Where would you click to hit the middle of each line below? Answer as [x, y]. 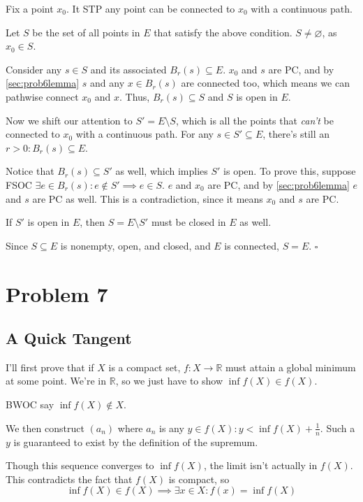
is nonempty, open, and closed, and [135, 245]
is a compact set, [145, 367]
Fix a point [30, 8]
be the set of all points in [86, 32]
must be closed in [188, 222]
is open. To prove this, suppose [290, 171]
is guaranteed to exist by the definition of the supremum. [136, 442]
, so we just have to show [169, 381]
